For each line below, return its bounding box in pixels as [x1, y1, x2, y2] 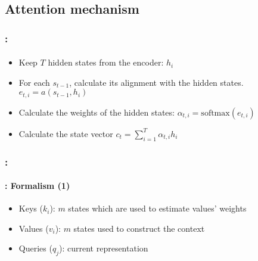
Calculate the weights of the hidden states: [18, 105, 175, 118]
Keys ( [18, 202, 43, 215]
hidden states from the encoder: [48, 56, 164, 69]
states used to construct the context [73, 222, 205, 234]
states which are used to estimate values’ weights [68, 202, 247, 215]
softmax [201, 108, 230, 117]
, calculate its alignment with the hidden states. [69, 76, 244, 88]
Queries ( [18, 242, 52, 254]
